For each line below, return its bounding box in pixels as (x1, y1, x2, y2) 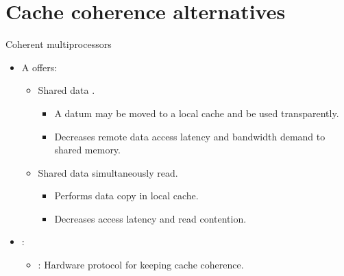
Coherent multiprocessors (5, 37, 112, 51)
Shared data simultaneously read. (38, 165, 178, 179)
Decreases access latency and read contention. (54, 211, 247, 225)
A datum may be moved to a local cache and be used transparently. (54, 105, 339, 120)
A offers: (21, 60, 58, 74)
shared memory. (54, 142, 121, 157)
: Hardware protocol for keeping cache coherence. (38, 258, 244, 272)
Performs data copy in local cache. (54, 188, 199, 203)
